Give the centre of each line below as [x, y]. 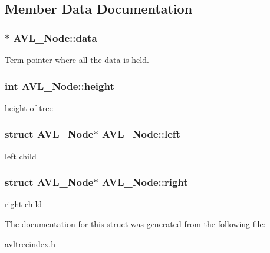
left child [21, 156]
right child [24, 204]
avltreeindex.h [30, 243]
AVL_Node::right [145, 182]
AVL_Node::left [141, 134]
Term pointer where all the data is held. [77, 59]
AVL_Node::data [55, 37]
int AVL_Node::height [60, 86]
